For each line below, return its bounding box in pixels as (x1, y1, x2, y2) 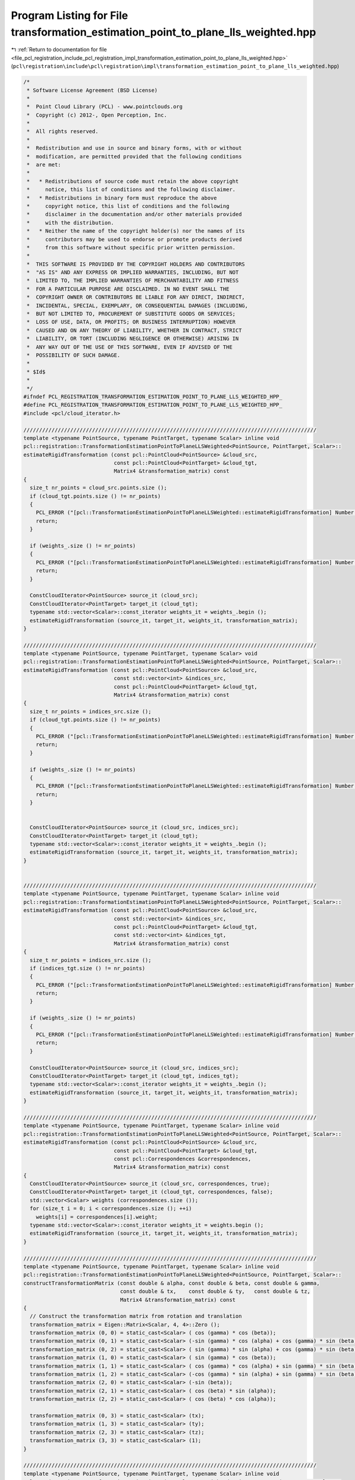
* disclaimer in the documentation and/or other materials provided (27, 211, 242, 218)
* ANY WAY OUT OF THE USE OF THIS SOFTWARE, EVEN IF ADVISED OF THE (27, 343, 233, 350)
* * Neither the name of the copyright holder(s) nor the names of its (27, 228, 246, 234)
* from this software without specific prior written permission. (27, 244, 236, 251)
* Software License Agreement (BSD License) (27, 86, 158, 94)
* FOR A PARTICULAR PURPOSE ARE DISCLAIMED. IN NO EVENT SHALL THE (27, 285, 230, 292)
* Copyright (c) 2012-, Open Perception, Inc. (27, 111, 167, 118)
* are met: (27, 162, 62, 168)
